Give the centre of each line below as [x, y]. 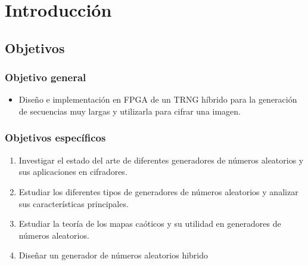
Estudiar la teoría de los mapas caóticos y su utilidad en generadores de [150, 224]
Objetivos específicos [55, 138]
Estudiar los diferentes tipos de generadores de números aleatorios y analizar [158, 191]
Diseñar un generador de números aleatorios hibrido [113, 255]
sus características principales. [74, 203]
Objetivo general [46, 77]
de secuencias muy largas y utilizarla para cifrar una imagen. [130, 111]
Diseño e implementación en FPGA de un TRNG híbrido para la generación [158, 99]
